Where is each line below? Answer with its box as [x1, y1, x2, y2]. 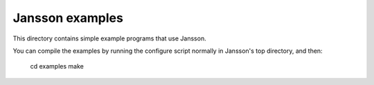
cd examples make [30, 62, 84, 71]
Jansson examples [12, 10, 124, 25]
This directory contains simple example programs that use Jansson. [12, 34, 207, 42]
